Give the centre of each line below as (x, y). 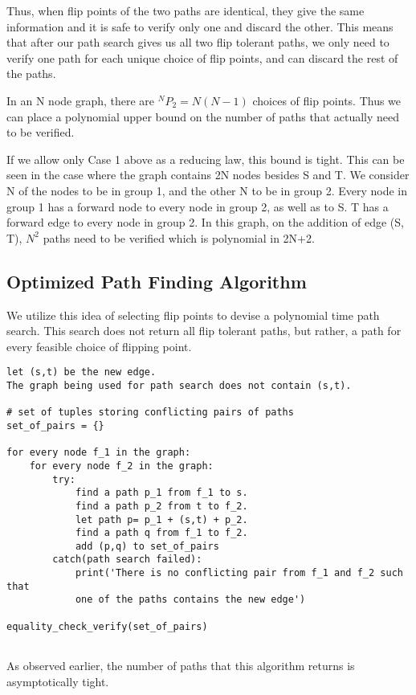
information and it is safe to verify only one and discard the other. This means (200, 26)
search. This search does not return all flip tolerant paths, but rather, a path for (204, 331)
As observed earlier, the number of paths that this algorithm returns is (181, 666)
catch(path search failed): (127, 560)
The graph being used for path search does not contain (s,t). (179, 385)
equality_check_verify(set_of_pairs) (107, 626)
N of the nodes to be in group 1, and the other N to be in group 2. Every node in (207, 190)
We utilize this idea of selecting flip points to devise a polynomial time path (193, 315)
